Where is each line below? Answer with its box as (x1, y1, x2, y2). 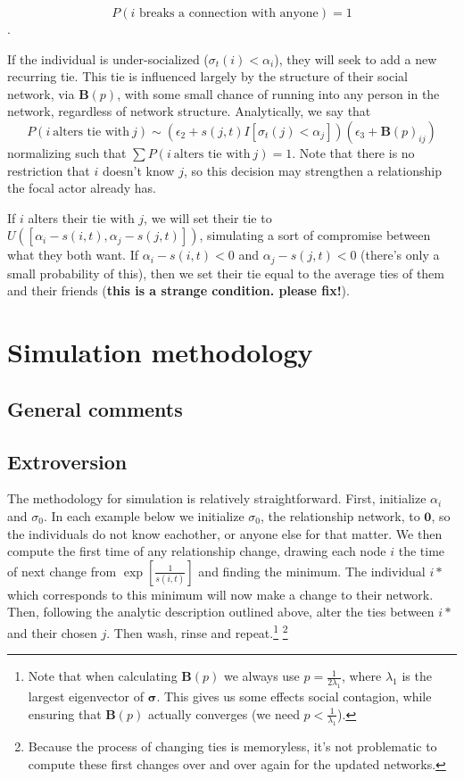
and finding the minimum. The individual (198, 561, 426, 580)
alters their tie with (28, 208, 135, 227)
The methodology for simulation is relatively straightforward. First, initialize (7, 489, 427, 508)
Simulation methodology (7, 334, 313, 370)
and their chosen (7, 623, 97, 642)
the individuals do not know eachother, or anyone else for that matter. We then (7, 524, 443, 543)
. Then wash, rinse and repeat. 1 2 (106, 620, 288, 642)
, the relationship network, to (261, 506, 420, 525)
